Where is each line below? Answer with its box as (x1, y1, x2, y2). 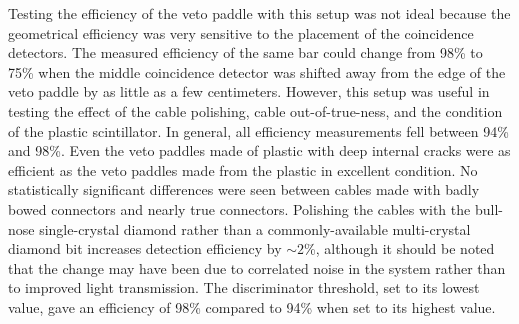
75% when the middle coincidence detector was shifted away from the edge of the (8, 61, 506, 82)
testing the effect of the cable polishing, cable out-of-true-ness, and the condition (8, 100, 503, 121)
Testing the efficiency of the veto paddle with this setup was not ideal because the (8, 3, 511, 23)
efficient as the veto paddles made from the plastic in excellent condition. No (8, 159, 478, 180)
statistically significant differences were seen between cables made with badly (8, 179, 480, 200)
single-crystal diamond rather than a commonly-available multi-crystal (39, 218, 471, 239)
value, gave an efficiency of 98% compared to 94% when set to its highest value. (8, 296, 496, 317)
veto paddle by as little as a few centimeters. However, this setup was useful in (8, 81, 490, 102)
